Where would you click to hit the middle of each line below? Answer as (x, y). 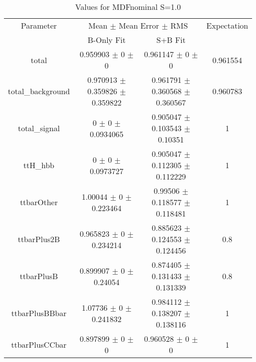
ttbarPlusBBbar (39, 313)
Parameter (39, 25)
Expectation (227, 25)
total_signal (39, 128)
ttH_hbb (39, 165)
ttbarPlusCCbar (39, 344)
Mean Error (139, 25)
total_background (39, 91)
